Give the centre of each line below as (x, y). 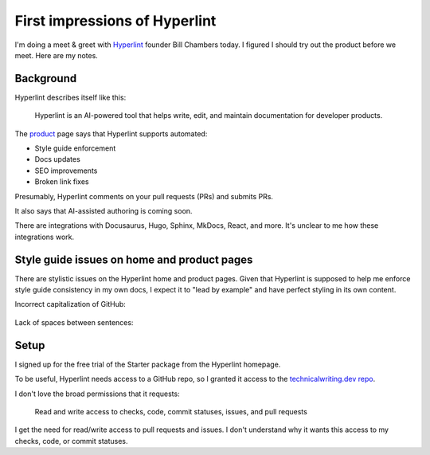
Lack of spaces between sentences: (74, 322)
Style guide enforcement (75, 148)
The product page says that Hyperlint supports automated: (111, 133)
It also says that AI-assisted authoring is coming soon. (104, 210)
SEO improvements (66, 171)
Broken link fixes (62, 182)
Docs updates (58, 159)
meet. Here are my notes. (57, 55)
